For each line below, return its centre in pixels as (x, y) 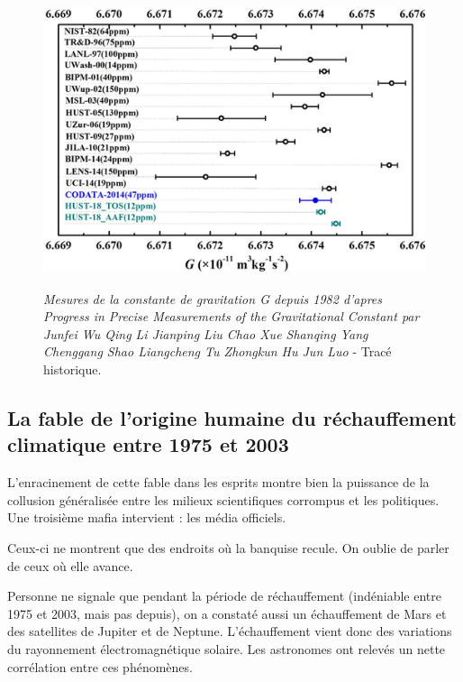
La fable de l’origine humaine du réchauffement (232, 417)
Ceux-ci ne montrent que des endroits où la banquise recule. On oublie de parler (228, 547)
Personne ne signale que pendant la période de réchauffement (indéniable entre (224, 596)
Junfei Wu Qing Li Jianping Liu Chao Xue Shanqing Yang (206, 333)
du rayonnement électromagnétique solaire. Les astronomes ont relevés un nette (227, 648)
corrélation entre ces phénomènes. (100, 666)
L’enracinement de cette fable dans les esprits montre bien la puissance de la (218, 482)
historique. (73, 369)
